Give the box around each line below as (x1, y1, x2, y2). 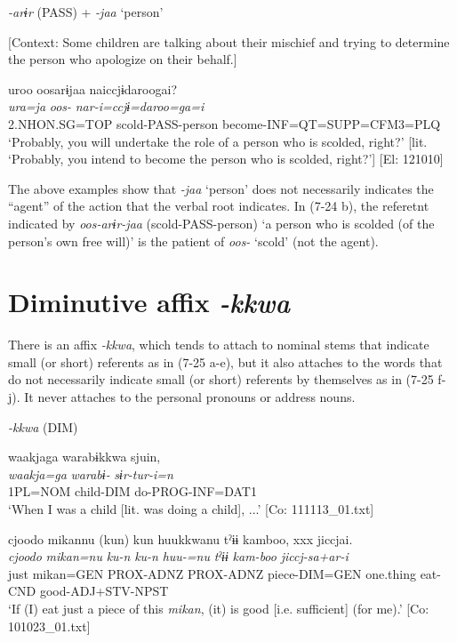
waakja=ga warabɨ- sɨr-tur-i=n (8, 464, 173, 483)
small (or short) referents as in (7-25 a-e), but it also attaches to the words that (8, 352, 443, 371)
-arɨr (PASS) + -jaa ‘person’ (8, 3, 164, 20)
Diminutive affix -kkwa (8, 284, 290, 321)
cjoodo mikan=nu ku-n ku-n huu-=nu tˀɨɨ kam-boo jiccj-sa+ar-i (8, 547, 349, 566)
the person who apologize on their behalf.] (8, 50, 237, 68)
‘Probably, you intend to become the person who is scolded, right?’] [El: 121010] (8, 149, 444, 168)
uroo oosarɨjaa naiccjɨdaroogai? (8, 79, 178, 98)
